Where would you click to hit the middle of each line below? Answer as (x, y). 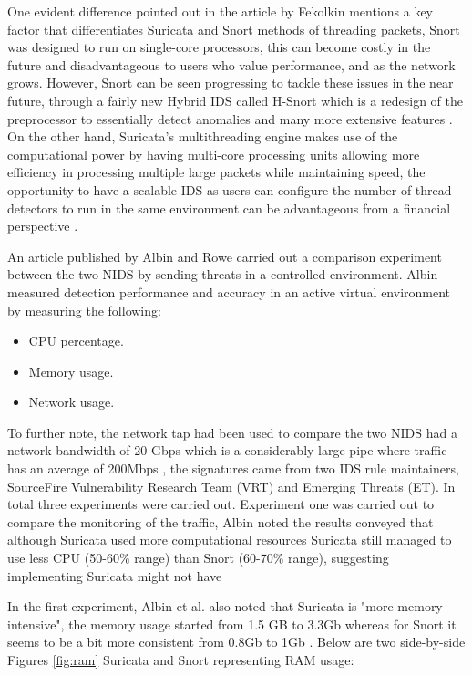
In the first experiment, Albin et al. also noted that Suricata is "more (200, 606)
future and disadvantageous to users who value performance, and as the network (231, 64)
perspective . (43, 226)
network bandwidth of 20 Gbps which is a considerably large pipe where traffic (227, 450)
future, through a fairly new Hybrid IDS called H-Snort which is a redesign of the (235, 100)
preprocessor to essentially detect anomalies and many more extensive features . (230, 118)
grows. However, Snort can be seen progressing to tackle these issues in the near (231, 83)
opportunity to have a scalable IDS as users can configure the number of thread (230, 189)
